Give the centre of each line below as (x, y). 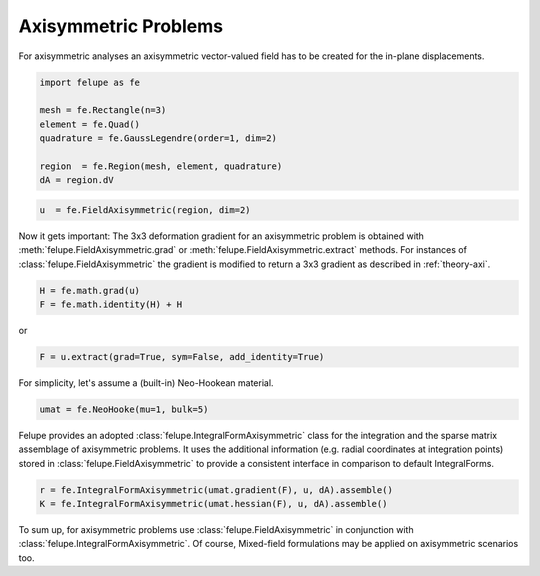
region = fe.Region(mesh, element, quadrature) (161, 166)
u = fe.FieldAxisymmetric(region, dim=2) (145, 209)
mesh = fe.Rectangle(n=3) (103, 110)
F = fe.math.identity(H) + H (111, 304)
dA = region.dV (76, 180)
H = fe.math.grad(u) (89, 290)
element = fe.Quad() (89, 124)
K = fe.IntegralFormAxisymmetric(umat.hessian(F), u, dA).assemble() (213, 504)
